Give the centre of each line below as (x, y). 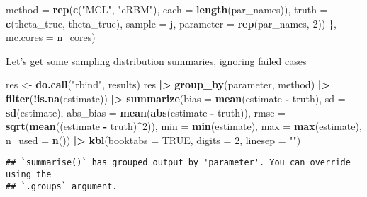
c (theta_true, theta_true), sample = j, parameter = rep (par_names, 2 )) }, (171, 23)
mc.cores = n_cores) (51, 37)
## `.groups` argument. (62, 186)
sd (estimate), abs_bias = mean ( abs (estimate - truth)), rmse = (146, 112)
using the (29, 174)
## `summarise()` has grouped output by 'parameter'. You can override (178, 163)
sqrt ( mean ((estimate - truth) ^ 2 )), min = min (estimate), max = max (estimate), (184, 126)
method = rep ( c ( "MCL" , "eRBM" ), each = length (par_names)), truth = (167, 9)
